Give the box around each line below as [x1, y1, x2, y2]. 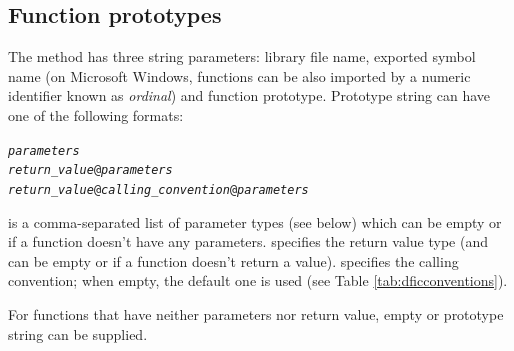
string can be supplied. [8, 323, 148, 344]
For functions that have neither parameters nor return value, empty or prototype [8, 303, 504, 324]
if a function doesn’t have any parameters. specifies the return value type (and [8, 231, 488, 252]
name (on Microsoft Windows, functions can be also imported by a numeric [8, 65, 471, 86]
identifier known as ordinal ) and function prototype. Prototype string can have [8, 85, 491, 106]
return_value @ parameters [8, 163, 173, 178]
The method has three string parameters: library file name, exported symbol [8, 46, 476, 67]
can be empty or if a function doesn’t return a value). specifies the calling [8, 250, 459, 271]
